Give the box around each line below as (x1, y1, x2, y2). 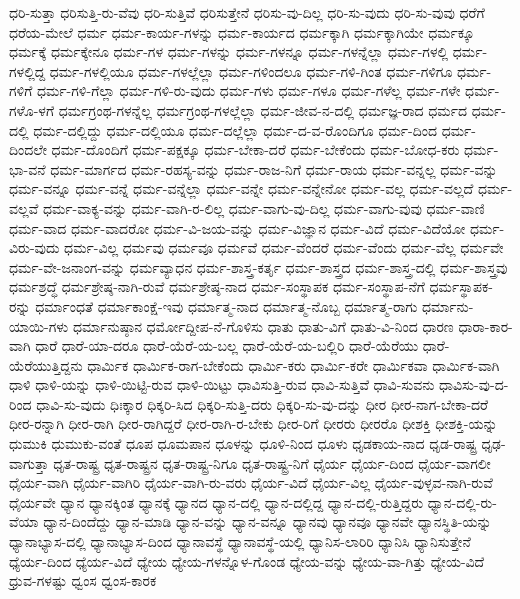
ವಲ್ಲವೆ (9, 197, 39, 218)
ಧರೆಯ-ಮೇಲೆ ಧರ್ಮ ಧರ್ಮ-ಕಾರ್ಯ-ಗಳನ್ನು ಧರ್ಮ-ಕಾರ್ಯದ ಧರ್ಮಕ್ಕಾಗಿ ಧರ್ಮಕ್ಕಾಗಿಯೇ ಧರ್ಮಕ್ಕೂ (9, 21, 475, 42)
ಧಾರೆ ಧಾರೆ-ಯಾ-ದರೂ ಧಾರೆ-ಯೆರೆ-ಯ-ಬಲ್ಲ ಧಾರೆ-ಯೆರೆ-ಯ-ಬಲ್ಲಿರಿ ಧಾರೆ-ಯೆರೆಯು (35, 335, 419, 356)
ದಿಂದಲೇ (9, 139, 47, 160)
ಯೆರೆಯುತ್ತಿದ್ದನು (9, 354, 83, 375)
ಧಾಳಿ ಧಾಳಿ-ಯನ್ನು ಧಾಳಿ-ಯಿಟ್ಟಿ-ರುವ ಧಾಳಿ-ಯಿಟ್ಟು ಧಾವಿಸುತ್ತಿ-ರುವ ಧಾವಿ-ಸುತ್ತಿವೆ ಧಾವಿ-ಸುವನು (9, 374, 435, 395)
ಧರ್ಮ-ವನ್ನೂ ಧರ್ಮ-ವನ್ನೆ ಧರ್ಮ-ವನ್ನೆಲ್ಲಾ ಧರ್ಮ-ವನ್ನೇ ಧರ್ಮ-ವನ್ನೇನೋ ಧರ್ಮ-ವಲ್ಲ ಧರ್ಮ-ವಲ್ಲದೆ (9, 178, 474, 199)
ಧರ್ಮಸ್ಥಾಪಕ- (429, 276, 493, 297)
